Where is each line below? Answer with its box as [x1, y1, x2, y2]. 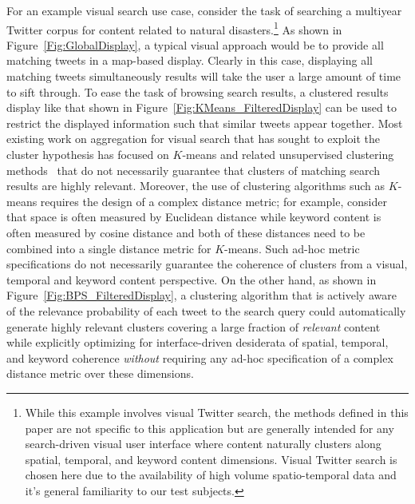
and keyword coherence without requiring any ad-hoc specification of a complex [6, 349, 393, 366]
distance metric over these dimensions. [6, 365, 194, 382]
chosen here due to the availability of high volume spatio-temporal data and [25, 466, 397, 483]
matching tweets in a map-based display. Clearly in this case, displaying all [6, 52, 373, 69]
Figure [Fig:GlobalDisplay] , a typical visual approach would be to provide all [6, 36, 384, 53]
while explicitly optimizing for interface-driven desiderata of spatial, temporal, [6, 334, 389, 351]
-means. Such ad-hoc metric [224, 240, 360, 256]
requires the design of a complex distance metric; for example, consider [40, 192, 387, 209]
